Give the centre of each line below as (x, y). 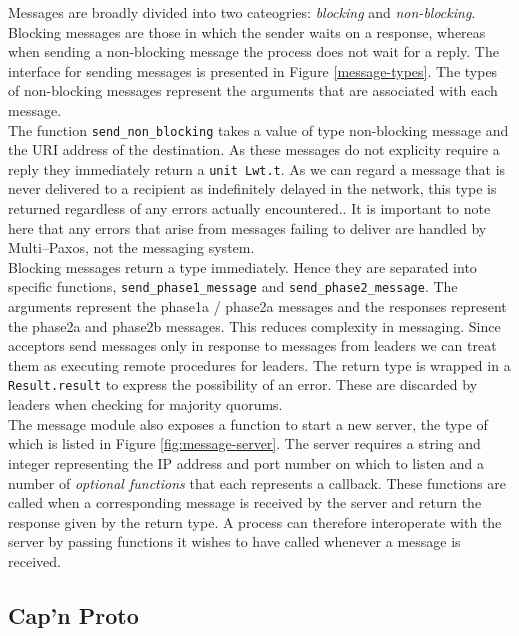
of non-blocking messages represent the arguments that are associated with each (253, 90)
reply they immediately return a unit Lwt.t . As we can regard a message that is (257, 168)
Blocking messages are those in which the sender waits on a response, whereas (247, 31)
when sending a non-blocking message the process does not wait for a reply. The (253, 51)
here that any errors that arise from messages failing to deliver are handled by (247, 227)
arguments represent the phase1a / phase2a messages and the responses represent (257, 306)
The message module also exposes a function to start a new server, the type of (248, 423)
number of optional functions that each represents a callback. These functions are (257, 482)
